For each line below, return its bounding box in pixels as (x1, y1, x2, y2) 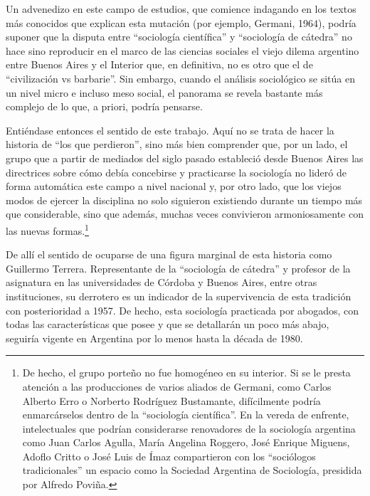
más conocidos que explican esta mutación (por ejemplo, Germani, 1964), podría (6, 15, 356, 30)
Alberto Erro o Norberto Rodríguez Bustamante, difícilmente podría (22, 393, 321, 408)
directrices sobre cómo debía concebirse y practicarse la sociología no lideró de (6, 164, 347, 179)
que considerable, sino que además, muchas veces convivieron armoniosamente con (6, 206, 364, 221)
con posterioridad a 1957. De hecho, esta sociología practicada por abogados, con (6, 302, 359, 317)
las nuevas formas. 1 (6, 221, 89, 238)
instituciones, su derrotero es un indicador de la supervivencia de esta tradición (6, 288, 351, 303)
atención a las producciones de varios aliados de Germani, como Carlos (22, 379, 332, 394)
